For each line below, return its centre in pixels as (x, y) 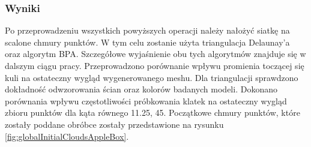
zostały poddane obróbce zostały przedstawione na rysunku (114, 124)
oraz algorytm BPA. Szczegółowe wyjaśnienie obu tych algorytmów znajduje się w (155, 54)
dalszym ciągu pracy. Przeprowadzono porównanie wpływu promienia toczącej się (155, 65)
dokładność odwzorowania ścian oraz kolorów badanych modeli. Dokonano (141, 89)
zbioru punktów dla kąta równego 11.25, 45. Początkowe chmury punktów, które (152, 112)
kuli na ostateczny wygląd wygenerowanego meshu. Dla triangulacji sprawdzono (152, 77)
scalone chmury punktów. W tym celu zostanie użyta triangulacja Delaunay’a (147, 42)
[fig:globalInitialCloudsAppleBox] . (67, 136)
